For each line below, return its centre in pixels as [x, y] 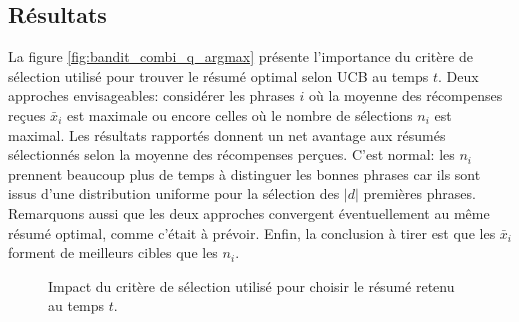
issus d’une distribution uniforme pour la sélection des [174, 193]
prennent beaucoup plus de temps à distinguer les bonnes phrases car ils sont [244, 173]
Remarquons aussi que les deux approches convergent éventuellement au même [249, 212]
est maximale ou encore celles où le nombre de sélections [239, 114]
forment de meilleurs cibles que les [113, 252]
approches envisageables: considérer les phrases [151, 95]
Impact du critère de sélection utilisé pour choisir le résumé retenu [251, 285]
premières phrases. [419, 193]
